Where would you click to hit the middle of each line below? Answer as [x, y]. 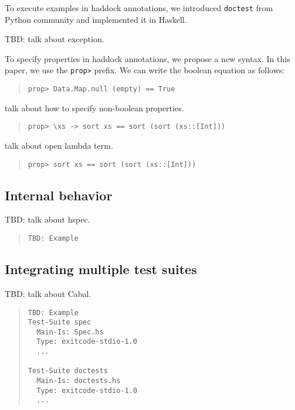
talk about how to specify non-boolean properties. [94, 107]
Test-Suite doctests [68, 371]
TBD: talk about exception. [55, 39]
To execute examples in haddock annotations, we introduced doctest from [139, 8]
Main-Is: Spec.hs [70, 332]
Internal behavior [59, 195]
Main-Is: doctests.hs [79, 381]
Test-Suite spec [60, 322]
